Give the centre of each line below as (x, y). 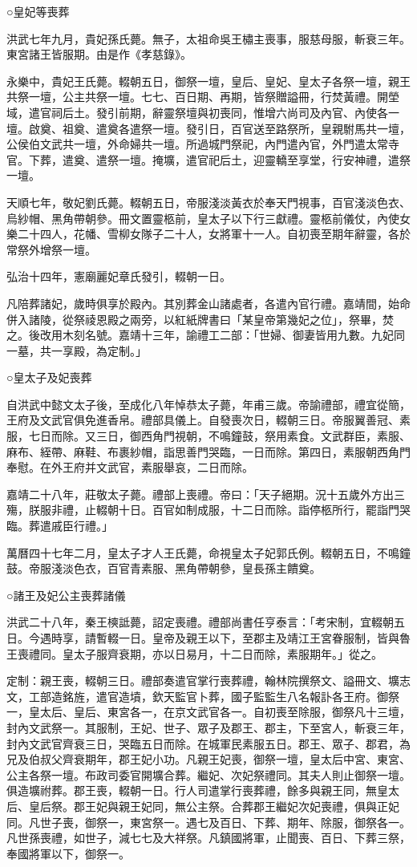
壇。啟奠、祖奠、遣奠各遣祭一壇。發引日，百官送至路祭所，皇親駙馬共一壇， (208, 128)
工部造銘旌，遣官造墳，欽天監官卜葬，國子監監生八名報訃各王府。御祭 (214, 696)
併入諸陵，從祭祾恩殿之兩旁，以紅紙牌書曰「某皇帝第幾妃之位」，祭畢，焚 (200, 319)
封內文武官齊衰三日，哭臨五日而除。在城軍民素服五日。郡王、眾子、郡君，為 (208, 743)
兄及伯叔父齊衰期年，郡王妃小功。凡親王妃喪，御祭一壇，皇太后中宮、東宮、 (208, 759)
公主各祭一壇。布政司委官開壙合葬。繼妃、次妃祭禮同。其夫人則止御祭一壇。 (208, 774)
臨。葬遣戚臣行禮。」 (60, 526)
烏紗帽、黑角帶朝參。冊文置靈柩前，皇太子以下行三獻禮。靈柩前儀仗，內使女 (208, 218)
